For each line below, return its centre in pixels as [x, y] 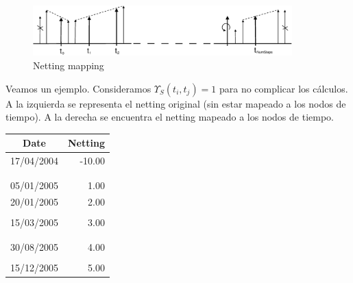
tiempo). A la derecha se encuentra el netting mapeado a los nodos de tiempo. [170, 117]
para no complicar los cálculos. [283, 88]
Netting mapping [69, 65]
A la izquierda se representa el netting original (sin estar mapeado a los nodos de [176, 103]
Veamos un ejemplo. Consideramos [78, 88]
